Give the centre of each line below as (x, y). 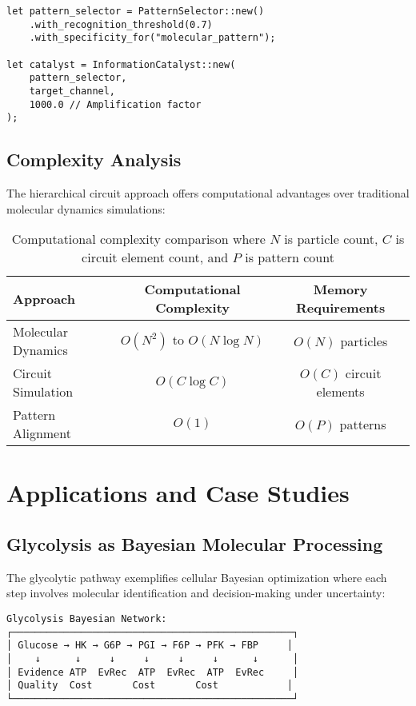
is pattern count (290, 257)
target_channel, (72, 91)
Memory (340, 289)
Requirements (341, 308)
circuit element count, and (155, 257)
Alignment (42, 433)
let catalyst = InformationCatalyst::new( (121, 64)
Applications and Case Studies (178, 493)
